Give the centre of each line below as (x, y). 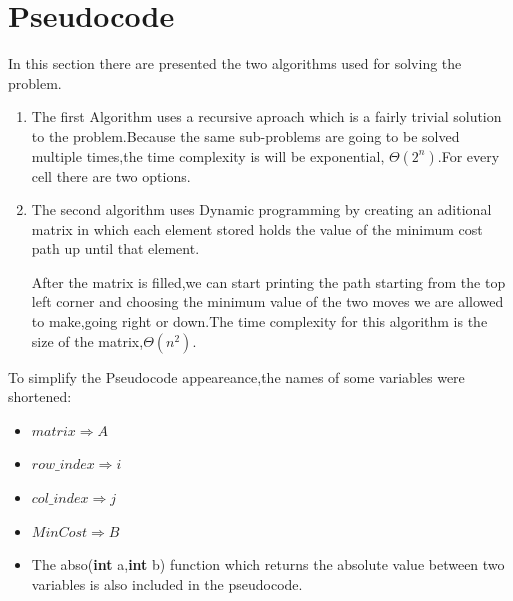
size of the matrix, (87, 340)
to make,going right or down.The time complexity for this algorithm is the (259, 321)
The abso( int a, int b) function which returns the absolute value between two (268, 564)
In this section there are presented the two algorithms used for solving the (235, 63)
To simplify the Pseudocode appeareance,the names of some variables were (236, 376)
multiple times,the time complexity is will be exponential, (208, 155)
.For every (468, 155)
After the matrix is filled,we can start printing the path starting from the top (268, 281)
